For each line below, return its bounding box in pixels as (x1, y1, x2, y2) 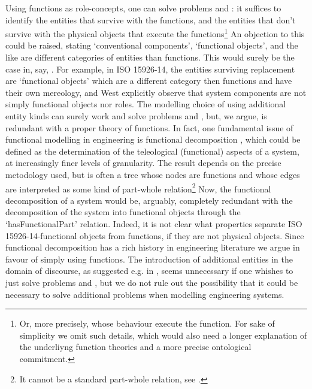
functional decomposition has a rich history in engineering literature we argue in (5, 241, 300, 254)
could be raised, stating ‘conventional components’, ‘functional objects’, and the (5, 39, 298, 52)
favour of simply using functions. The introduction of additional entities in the (5, 252, 293, 265)
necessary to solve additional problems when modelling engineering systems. (5, 288, 284, 300)
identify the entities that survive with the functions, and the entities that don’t (5, 13, 296, 26)
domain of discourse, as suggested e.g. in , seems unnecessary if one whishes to (5, 264, 293, 277)
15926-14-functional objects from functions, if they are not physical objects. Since (5, 229, 304, 242)
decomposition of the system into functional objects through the (5, 206, 241, 218)
